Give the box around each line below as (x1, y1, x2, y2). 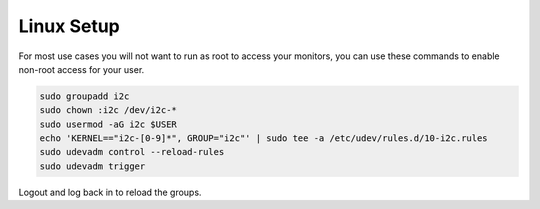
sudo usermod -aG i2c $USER (39, 118, 177, 130)
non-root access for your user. (18, 63, 145, 75)
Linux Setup (18, 15, 120, 37)
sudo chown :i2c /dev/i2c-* (39, 105, 177, 116)
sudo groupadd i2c (39, 90, 130, 102)
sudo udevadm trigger (39, 160, 146, 172)
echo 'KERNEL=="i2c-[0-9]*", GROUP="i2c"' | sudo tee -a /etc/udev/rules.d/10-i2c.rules (39, 133, 489, 144)
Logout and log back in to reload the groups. (18, 186, 202, 198)
